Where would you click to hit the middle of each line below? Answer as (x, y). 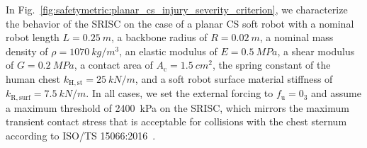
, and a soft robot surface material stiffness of (234, 78)
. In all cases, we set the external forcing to (180, 93)
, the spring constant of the (271, 65)
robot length (33, 37)
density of (27, 51)
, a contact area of (113, 65)
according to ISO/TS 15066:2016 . (81, 136)
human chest (33, 78)
